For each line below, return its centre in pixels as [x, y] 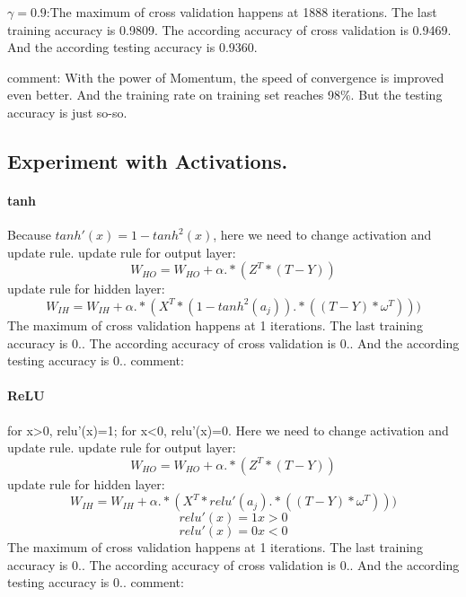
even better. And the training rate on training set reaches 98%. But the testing [225, 95]
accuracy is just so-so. [67, 112]
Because [29, 235]
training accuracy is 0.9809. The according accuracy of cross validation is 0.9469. [229, 29]
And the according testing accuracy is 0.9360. [132, 47]
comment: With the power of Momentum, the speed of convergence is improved [226, 77]
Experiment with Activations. [148, 160]
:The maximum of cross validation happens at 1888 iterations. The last [242, 12]
